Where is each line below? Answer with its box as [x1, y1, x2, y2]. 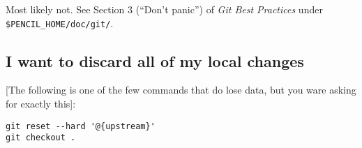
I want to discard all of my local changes [6, 50, 304, 71]
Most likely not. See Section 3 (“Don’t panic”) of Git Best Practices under [6, 2, 323, 16]
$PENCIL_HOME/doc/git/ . [6, 15, 114, 30]
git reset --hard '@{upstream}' [6, 121, 156, 131]
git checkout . [6, 133, 76, 143]
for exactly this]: [6, 96, 76, 111]
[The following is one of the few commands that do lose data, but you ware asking [6, 82, 356, 97]
